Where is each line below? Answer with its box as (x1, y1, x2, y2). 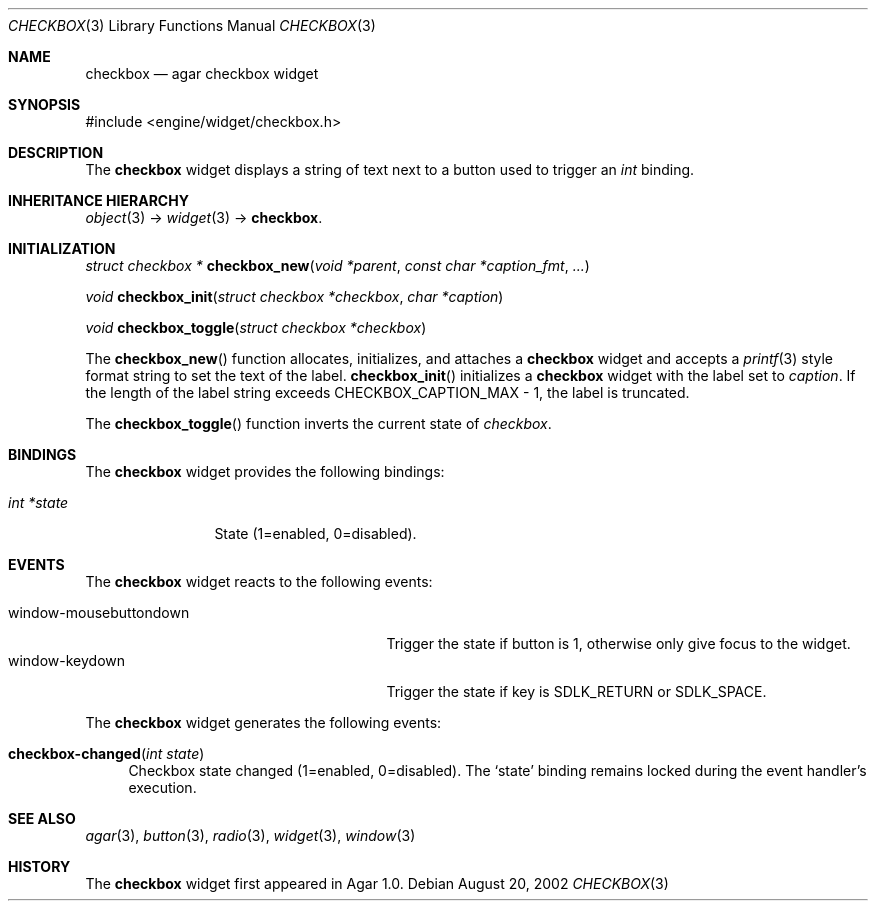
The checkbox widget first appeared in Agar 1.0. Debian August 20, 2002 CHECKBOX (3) (85, 875, 669, 892)
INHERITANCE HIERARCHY (8, 192, 189, 209)
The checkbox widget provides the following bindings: (85, 463, 445, 480)
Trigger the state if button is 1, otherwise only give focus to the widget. (386, 635, 851, 652)
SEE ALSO (8, 810, 76, 827)
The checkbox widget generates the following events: (85, 714, 442, 731)
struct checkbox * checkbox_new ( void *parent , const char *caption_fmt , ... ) (85, 257, 590, 274)
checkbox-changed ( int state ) (8, 745, 205, 762)
